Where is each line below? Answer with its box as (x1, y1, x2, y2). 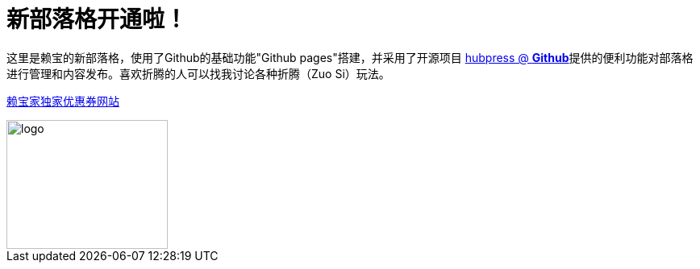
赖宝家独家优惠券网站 (6, 93, 119, 108)
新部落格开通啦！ (6, 6, 188, 33)
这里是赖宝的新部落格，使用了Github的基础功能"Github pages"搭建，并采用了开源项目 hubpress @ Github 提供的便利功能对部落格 (6, 50, 694, 64)
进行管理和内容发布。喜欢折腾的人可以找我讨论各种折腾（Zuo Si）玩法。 (6, 66, 390, 81)
